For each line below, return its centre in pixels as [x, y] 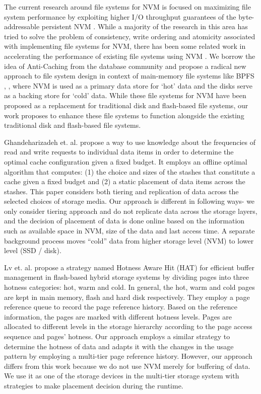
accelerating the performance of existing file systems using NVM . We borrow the [130, 56]
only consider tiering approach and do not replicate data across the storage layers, [131, 211]
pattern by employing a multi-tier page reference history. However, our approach [128, 356]
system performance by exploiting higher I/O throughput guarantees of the [120, 16]
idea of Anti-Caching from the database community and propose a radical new [125, 66]
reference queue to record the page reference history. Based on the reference [121, 307]
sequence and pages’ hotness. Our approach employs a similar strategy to [117, 336]
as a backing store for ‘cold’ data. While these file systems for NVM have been [125, 95]
